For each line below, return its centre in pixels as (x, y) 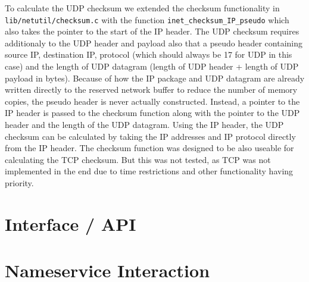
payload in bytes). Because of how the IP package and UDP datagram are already (155, 78)
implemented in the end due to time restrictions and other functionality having (149, 171)
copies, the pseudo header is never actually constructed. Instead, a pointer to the (152, 101)
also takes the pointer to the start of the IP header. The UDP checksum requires (152, 31)
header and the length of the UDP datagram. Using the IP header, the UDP (144, 124)
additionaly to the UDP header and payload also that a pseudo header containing (154, 43)
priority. (19, 182)
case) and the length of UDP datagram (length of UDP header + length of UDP (152, 66)
